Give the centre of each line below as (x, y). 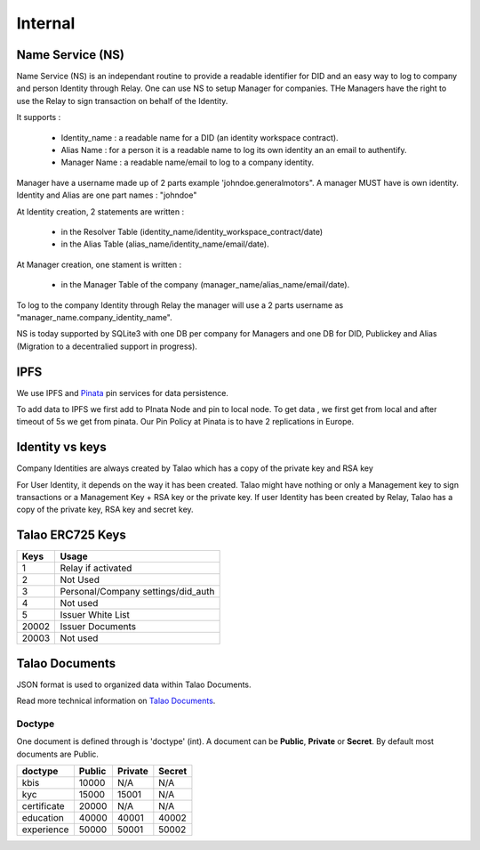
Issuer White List (95, 615)
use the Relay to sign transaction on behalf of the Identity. (122, 101)
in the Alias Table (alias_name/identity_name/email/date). (165, 244)
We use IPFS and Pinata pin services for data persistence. (122, 393)
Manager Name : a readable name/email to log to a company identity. (188, 162)
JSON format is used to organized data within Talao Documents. (134, 684)
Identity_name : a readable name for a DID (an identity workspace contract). (200, 137)
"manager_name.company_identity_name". (94, 317)
